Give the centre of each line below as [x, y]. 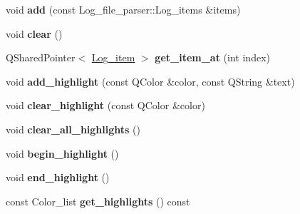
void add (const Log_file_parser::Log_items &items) [123, 9]
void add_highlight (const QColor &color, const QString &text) [150, 81]
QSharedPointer [41, 57]
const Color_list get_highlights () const [98, 201]
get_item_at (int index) [212, 57]
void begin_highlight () [62, 153]
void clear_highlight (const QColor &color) [105, 105]
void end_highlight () [58, 177]
